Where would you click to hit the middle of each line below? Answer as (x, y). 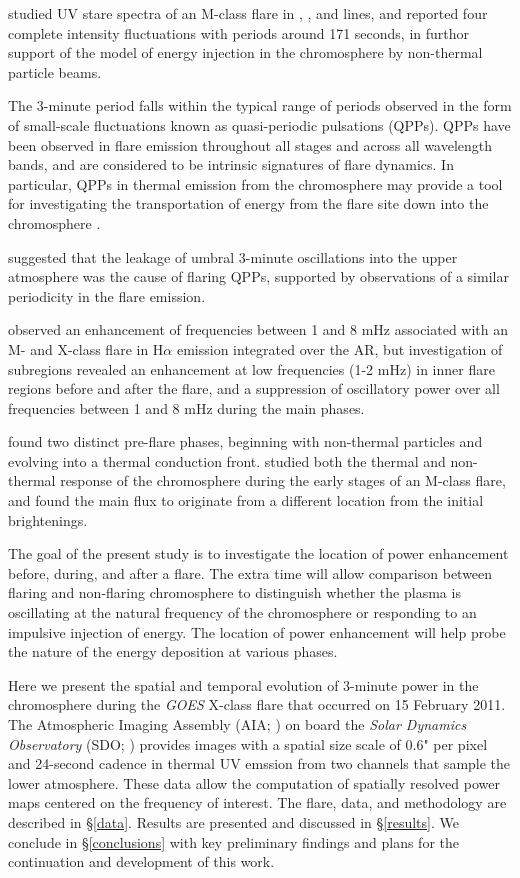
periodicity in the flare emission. (107, 295)
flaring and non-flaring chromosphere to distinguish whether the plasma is (234, 592)
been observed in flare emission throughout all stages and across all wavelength (250, 144)
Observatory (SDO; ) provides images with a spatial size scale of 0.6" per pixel (248, 743)
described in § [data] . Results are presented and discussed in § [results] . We (233, 821)
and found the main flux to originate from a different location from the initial (246, 500)
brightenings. (48, 519)
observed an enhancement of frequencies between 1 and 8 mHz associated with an (258, 329)
